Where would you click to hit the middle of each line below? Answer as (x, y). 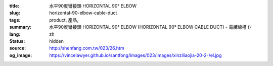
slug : (15, 13)
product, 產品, (64, 20)
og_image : (21, 55)
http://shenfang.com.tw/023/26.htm (87, 48)
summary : (20, 27)
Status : (17, 41)
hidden (57, 41)
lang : (15, 34)
